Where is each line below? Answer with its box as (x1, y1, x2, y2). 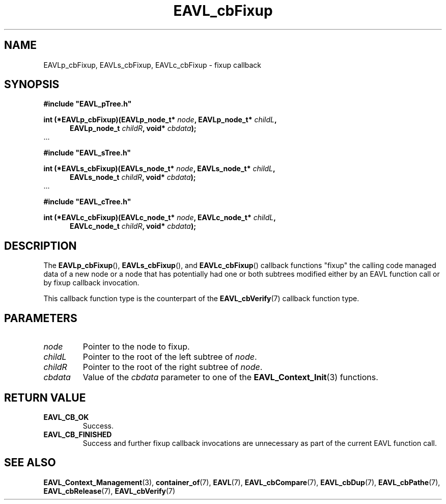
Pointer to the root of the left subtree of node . (82, 352, 257, 362)
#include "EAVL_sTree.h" (43, 148, 131, 157)
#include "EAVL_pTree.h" (43, 99, 132, 109)
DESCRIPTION (4, 239, 77, 252)
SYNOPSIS (4, 78, 60, 91)
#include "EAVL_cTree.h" (43, 197, 131, 206)
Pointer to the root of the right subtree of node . (82, 362, 263, 373)
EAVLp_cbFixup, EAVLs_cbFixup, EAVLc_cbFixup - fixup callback (43, 60, 262, 69)
